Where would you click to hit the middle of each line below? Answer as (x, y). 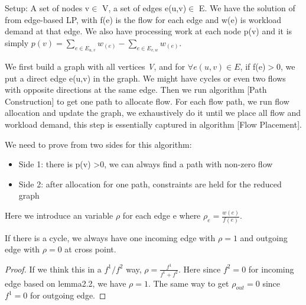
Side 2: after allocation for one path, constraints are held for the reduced (150, 184)
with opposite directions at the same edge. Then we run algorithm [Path (136, 90)
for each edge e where (162, 215)
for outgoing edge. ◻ (68, 295)
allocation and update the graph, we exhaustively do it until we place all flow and (153, 113)
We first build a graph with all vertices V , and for (95, 66)
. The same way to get (188, 283)
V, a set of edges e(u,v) (144, 8)
